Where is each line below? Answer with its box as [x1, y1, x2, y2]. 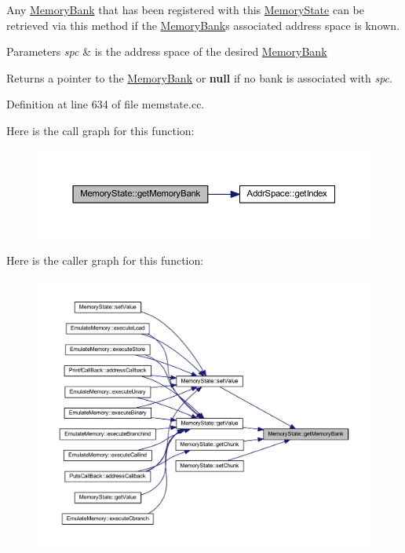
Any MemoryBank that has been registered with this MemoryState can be [6, 2, 364, 17]
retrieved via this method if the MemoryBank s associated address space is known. [6, 16, 400, 33]
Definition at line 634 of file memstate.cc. [6, 96, 205, 112]
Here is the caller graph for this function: [6, 252, 204, 269]
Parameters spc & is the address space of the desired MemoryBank [6, 43, 327, 60]
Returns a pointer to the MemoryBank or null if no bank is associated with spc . [6, 69, 392, 86]
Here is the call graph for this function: [6, 122, 195, 138]
